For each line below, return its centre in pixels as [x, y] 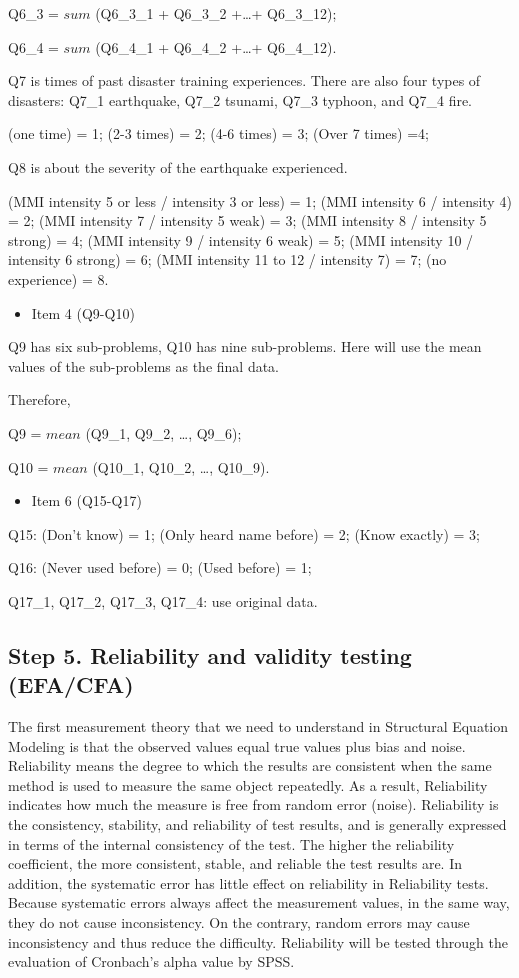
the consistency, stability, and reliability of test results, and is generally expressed [257, 824]
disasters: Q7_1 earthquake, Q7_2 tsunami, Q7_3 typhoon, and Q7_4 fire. [240, 99]
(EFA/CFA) [71, 684]
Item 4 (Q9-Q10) [83, 312]
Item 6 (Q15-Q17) [86, 500]
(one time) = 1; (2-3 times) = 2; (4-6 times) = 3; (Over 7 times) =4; [218, 133]
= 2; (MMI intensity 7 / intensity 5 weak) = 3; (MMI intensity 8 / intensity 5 [247, 220]
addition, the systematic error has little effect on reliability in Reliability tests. [248, 882]
